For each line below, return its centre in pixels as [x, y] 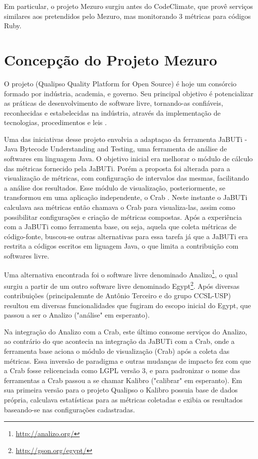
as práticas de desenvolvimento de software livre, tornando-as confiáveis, [114, 103]
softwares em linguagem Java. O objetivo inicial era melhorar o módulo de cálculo [129, 159]
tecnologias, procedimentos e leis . [56, 122]
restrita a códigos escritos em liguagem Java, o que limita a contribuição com [121, 246]
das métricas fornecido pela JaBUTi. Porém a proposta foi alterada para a [117, 168]
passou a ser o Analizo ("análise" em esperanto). [77, 315]
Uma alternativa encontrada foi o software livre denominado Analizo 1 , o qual [121, 273]
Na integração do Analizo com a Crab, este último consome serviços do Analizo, [126, 331]
